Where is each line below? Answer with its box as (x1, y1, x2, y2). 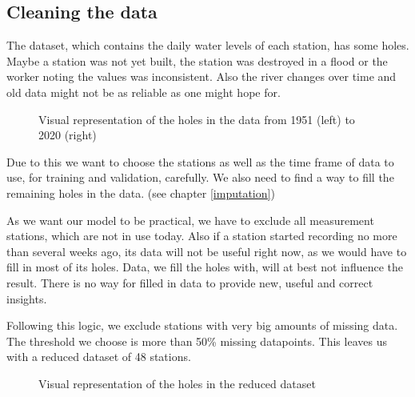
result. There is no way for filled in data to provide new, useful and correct (6, 274, 373, 291)
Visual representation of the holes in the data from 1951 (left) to (38, 110, 355, 127)
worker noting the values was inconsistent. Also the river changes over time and (6, 68, 397, 85)
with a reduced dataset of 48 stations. (6, 348, 191, 365)
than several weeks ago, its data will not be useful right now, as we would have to (6, 243, 407, 259)
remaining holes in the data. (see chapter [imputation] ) (6, 184, 275, 201)
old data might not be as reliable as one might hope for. (6, 83, 281, 100)
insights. (6, 290, 47, 307)
